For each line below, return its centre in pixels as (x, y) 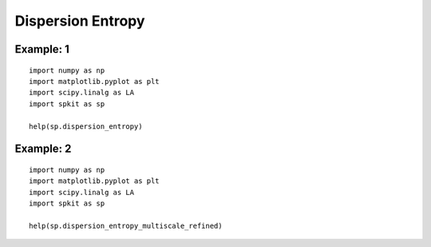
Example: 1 (42, 49)
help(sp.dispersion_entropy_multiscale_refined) (126, 225)
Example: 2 (43, 149)
